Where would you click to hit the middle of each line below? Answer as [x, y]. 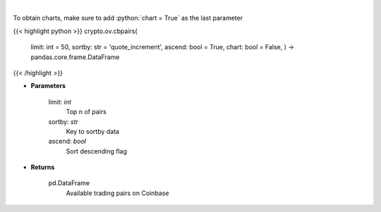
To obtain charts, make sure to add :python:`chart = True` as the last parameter [128, 18]
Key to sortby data [93, 131]
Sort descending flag [96, 151]
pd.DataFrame [69, 183]
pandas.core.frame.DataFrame [75, 57]
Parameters [48, 86]
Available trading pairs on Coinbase [117, 193]
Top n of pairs [86, 112]
